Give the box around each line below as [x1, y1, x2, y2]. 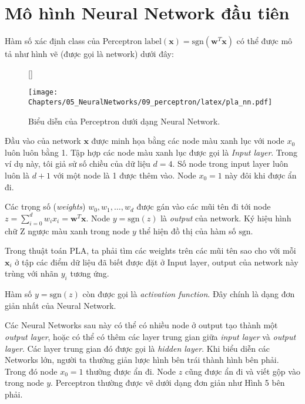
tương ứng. [70, 267, 109, 280]
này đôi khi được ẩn [224, 169, 297, 181]
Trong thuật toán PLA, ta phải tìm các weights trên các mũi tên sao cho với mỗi [5, 244, 296, 257]
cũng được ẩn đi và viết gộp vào [185, 365, 300, 377]
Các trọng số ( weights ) [5, 200, 86, 213]
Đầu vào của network [5, 134, 81, 147]
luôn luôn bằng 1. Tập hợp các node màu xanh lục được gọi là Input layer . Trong [5, 146, 298, 158]
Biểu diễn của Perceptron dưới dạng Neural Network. [28, 115, 220, 127]
